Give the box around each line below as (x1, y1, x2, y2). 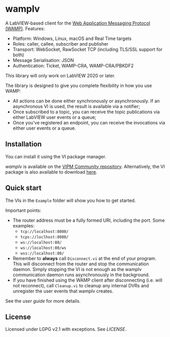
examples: (12, 222, 35, 228)
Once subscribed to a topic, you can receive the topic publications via (12, 109, 160, 115)
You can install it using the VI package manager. (5, 153, 106, 159)
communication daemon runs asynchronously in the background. (12, 271, 150, 278)
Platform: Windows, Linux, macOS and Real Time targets (12, 35, 132, 41)
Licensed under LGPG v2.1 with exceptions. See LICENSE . (5, 326, 127, 332)
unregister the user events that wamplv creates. (12, 288, 114, 294)
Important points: (5, 207, 42, 213)
